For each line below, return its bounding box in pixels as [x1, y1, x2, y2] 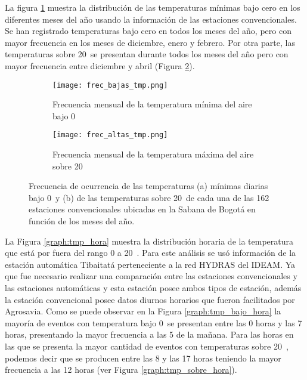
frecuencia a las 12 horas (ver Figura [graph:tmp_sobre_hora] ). [5, 363, 237, 376]
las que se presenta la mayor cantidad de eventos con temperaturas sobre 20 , [5, 339, 289, 352]
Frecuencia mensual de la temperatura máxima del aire [52, 148, 254, 160]
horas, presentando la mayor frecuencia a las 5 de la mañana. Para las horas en [5, 328, 294, 341]
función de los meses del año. [29, 215, 135, 227]
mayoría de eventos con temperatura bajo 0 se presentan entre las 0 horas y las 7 [5, 316, 302, 329]
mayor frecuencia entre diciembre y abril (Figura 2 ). [5, 59, 195, 72]
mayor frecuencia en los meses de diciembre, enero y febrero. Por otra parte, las [5, 36, 295, 48]
